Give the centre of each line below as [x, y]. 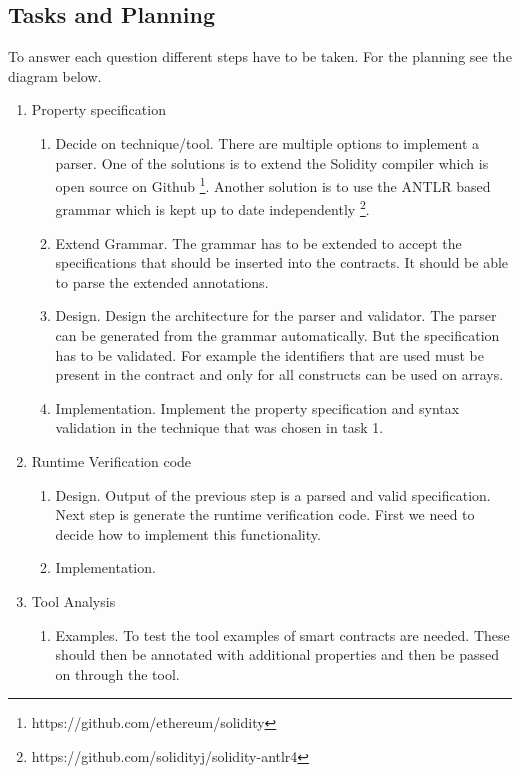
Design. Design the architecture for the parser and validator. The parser [276, 315]
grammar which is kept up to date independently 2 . [212, 208]
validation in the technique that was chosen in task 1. [219, 427]
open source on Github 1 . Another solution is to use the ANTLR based [273, 184]
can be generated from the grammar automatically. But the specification [277, 335]
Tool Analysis [73, 600]
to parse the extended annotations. [162, 281]
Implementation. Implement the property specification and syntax [257, 407]
